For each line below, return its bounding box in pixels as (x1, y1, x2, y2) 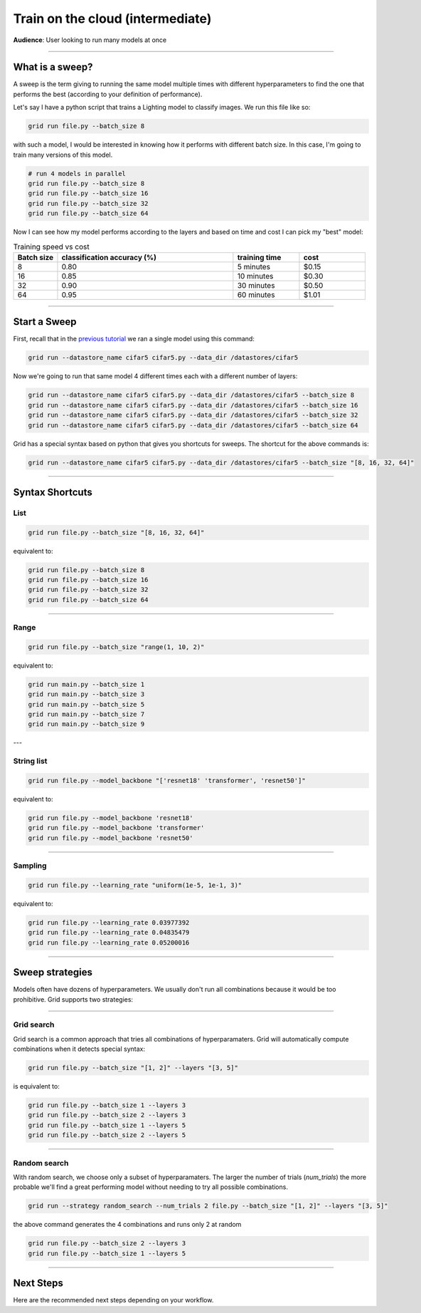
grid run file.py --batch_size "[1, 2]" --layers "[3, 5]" (28, 1064, 238, 1072)
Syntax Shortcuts (13, 486, 92, 498)
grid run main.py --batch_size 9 (28, 720, 145, 728)
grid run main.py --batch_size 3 (28, 690, 145, 698)
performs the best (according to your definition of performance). (13, 90, 203, 98)
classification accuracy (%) (61, 252, 156, 262)
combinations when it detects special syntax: (13, 1044, 146, 1054)
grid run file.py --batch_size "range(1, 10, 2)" (28, 643, 205, 651)
